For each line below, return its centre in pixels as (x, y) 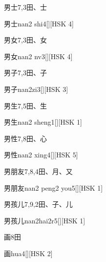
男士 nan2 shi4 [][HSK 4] (39, 23)
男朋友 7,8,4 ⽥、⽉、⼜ (38, 171)
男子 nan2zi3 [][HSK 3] (36, 89)
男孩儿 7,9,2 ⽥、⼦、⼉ (38, 204)
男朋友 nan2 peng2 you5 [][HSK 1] (53, 187)
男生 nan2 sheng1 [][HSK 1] (43, 122)
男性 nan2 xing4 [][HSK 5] (41, 155)
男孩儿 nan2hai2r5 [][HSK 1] (45, 220)
